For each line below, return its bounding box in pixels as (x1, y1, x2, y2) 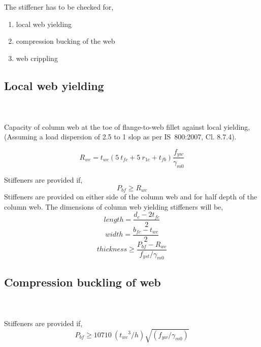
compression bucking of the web (16, 36, 115, 46)
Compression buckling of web (4, 274, 161, 290)
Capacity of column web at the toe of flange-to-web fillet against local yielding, (4, 121, 250, 132)
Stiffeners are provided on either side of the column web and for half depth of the (4, 191, 257, 202)
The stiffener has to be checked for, (4, 2, 114, 12)
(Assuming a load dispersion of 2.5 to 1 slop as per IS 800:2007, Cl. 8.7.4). (4, 131, 237, 142)
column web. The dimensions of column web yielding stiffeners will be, (4, 201, 223, 212)
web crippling (16, 52, 58, 63)
